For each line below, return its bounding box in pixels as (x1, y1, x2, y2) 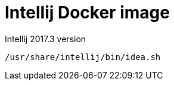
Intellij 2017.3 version (5, 33, 86, 44)
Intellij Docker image (5, 2, 170, 23)
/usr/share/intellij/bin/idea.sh (5, 52, 161, 62)
